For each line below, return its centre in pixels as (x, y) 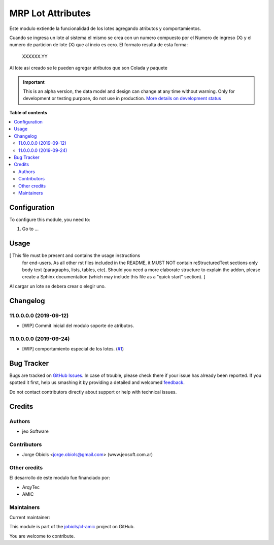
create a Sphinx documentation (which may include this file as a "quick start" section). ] (114, 277)
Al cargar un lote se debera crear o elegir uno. (58, 286)
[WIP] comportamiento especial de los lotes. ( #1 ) (73, 349)
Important (34, 82)
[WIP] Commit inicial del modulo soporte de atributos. (78, 326)
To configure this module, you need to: (50, 219)
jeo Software (36, 431)
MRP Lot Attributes (50, 13)
